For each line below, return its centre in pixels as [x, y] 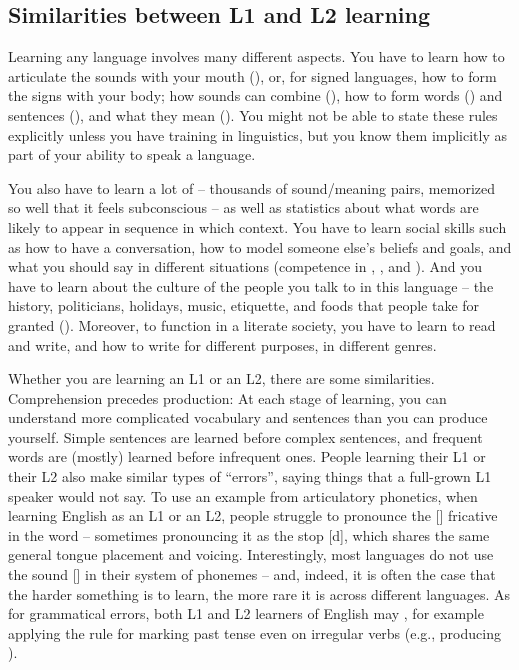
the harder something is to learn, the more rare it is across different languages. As [259, 593]
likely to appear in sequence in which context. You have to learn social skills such [257, 226]
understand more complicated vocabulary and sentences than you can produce [248, 417]
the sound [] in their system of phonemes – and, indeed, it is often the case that [252, 574]
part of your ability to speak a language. [132, 154]
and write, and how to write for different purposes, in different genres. [222, 344]
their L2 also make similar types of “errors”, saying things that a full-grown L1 [250, 476]
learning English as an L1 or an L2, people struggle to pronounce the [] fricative [253, 515]
